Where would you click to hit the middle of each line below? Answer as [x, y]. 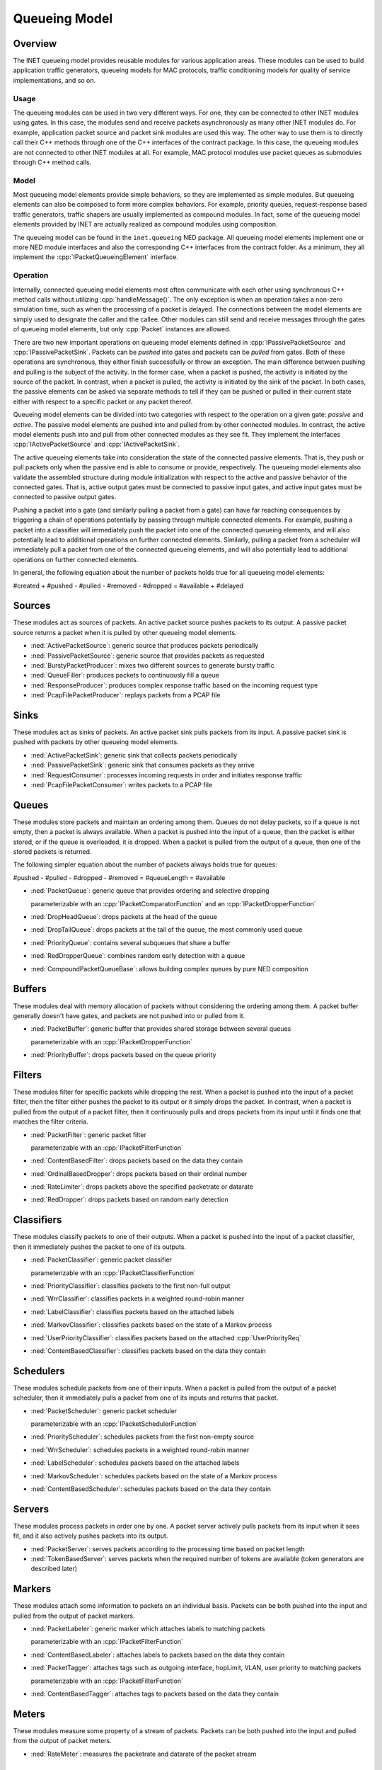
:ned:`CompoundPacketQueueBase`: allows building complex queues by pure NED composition [170, 969]
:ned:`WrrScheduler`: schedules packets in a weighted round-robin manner [140, 1450]
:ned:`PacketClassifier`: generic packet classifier [102, 1260]
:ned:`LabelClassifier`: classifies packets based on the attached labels [133, 1312]
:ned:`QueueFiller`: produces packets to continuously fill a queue [125, 675]
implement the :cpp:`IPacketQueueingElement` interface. [95, 257]
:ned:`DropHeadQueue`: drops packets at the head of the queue [124, 917]
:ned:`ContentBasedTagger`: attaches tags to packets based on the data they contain [155, 1694]
